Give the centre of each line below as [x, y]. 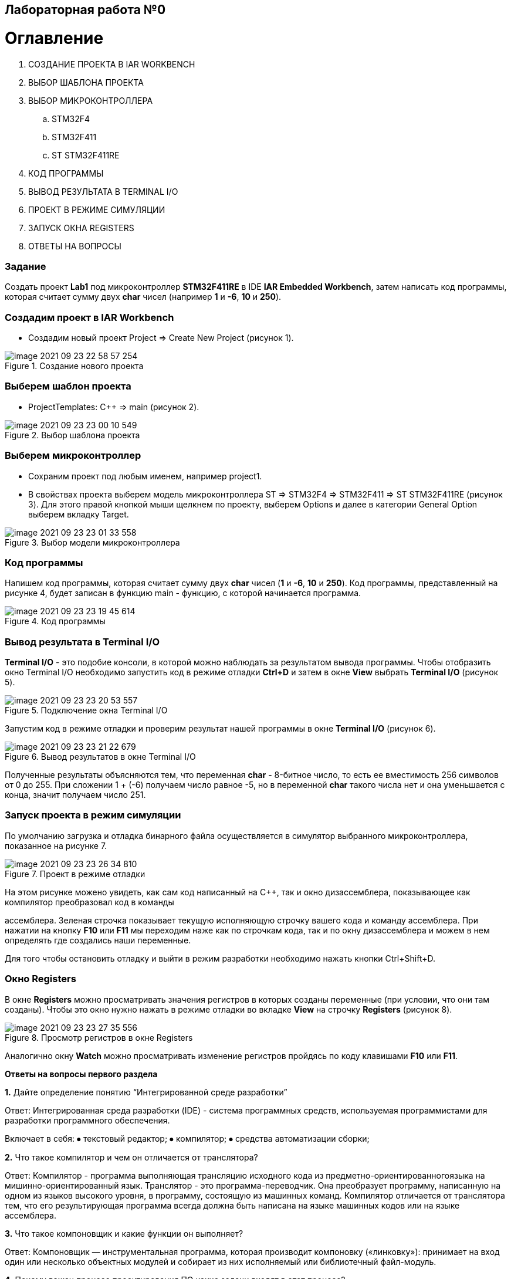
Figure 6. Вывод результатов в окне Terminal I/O [100, 757]
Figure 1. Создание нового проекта [74, 366]
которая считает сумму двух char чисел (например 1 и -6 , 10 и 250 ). [143, 297]
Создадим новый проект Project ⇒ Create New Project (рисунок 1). [161, 338]
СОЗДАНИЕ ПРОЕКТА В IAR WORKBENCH [112, 64]
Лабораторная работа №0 [85, 10]
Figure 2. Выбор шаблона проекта [72, 435]
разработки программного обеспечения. [87, 1120]
